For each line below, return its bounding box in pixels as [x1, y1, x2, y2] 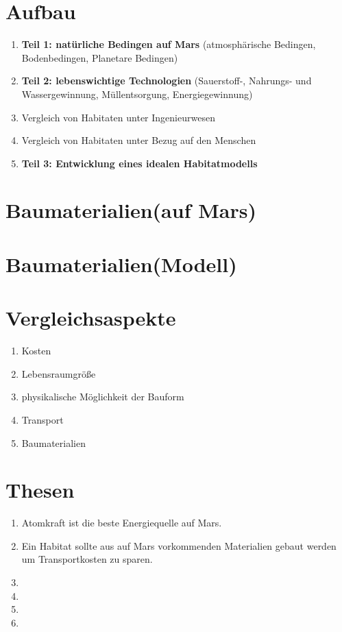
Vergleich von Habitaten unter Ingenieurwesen [21, 110, 215, 124]
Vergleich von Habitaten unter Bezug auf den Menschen [21, 133, 256, 147]
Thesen [5, 476, 75, 504]
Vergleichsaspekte [5, 304, 176, 332]
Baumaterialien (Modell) [5, 250, 237, 278]
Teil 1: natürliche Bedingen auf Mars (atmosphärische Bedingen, [21, 37, 316, 51]
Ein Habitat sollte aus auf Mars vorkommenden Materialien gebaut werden [21, 538, 337, 552]
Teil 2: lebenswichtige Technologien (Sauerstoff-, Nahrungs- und [21, 73, 312, 88]
